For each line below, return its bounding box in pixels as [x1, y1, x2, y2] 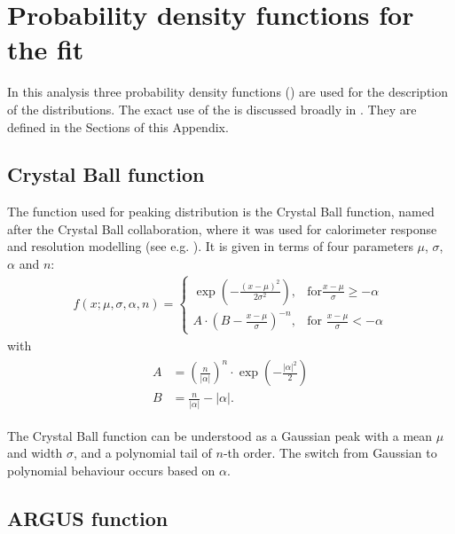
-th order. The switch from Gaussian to [223, 444, 437, 462]
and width [7, 444, 63, 462]
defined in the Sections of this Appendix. [7, 117, 229, 136]
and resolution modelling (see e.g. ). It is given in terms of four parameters [7, 237, 413, 255]
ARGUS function [7, 504, 169, 531]
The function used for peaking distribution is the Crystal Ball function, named [7, 202, 435, 221]
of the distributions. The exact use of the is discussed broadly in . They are [7, 99, 417, 118]
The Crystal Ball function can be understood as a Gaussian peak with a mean [7, 426, 433, 444]
